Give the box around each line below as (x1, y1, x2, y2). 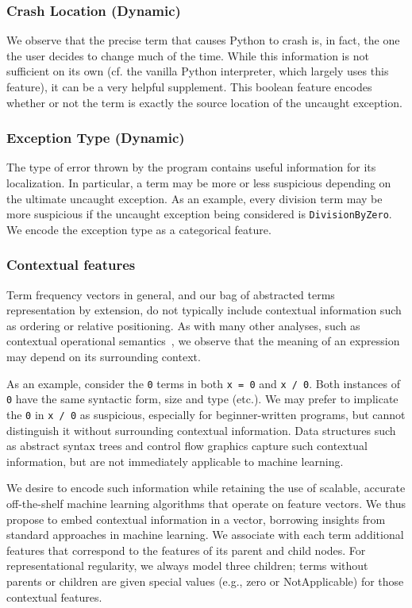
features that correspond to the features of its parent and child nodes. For (6, 541, 366, 558)
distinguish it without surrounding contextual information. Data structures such (6, 421, 396, 438)
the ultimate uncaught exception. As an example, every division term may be (6, 190, 383, 206)
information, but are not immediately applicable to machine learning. (6, 452, 344, 469)
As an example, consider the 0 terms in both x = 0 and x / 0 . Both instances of (6, 375, 400, 391)
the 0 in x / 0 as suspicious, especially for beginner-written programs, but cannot (6, 406, 406, 422)
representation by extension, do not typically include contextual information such (6, 302, 402, 318)
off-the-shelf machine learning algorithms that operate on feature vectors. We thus (6, 494, 406, 511)
